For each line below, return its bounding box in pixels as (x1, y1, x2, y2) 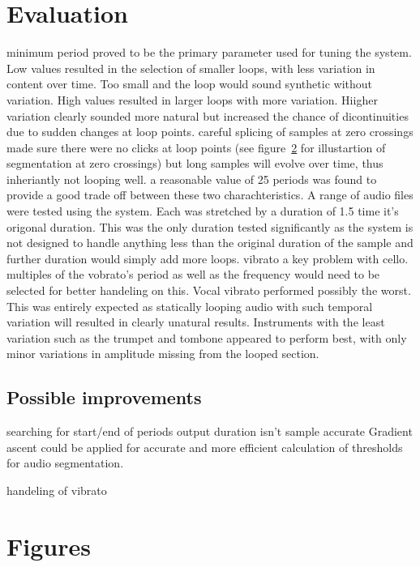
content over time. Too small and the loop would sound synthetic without (6, 75, 372, 92)
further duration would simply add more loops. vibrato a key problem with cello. (6, 249, 409, 266)
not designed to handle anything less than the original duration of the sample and (6, 234, 414, 251)
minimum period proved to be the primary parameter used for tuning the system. (6, 44, 412, 61)
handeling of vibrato (6, 481, 107, 498)
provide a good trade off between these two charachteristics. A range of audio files (6, 186, 414, 203)
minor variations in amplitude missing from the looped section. (6, 345, 319, 362)
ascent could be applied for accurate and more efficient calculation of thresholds (6, 438, 403, 455)
